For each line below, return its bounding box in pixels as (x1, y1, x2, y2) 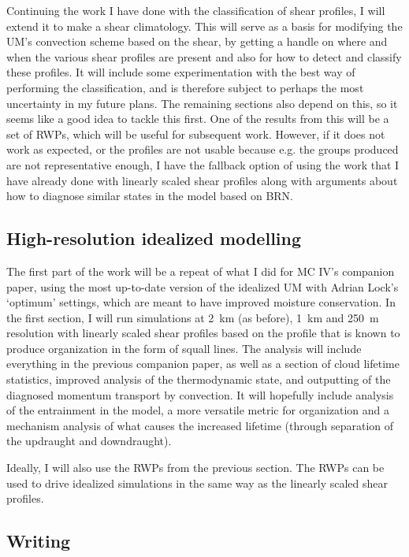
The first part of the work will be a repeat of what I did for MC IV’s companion (6, 262, 395, 279)
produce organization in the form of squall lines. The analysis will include (6, 340, 362, 356)
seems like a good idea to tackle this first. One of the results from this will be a (6, 110, 389, 127)
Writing (6, 529, 71, 553)
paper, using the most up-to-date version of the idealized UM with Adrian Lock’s (6, 278, 399, 295)
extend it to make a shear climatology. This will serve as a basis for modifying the (6, 17, 403, 34)
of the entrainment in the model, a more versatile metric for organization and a (6, 402, 390, 418)
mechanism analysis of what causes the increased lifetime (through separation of (6, 417, 394, 433)
